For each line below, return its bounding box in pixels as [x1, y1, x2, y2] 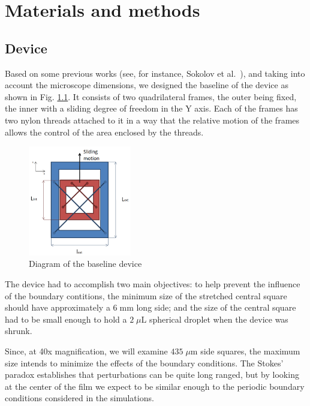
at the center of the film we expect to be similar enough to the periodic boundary [5, 380, 305, 392]
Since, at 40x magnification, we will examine [5, 345, 168, 357]
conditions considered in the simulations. [5, 392, 154, 404]
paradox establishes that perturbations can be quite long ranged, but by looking [5, 368, 299, 381]
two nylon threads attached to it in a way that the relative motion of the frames [5, 113, 300, 126]
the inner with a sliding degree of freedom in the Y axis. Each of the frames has [5, 102, 298, 115]
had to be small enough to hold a [5, 312, 127, 325]
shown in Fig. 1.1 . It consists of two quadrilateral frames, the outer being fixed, [5, 90, 297, 103]
